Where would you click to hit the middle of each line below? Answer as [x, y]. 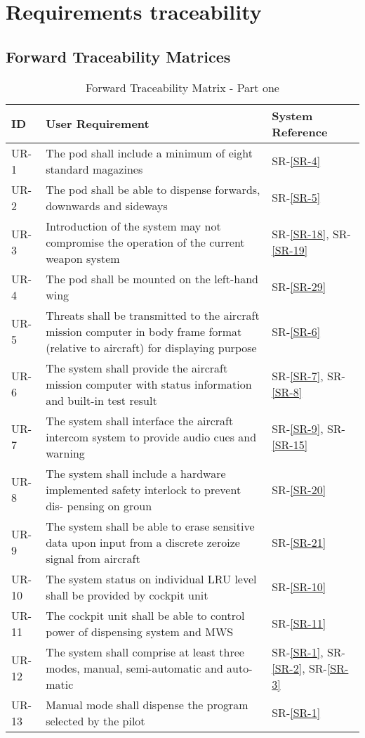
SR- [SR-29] [299, 287]
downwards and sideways [107, 205]
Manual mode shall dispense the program [147, 704]
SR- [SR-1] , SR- [308, 652]
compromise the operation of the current [145, 242]
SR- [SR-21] [299, 542]
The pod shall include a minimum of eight [149, 153]
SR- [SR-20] [299, 489]
